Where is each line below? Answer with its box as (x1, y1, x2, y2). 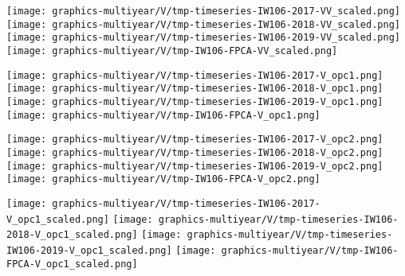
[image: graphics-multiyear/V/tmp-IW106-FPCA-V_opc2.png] (6, 173, 320, 185)
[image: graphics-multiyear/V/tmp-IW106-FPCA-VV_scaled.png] (6, 45, 338, 56)
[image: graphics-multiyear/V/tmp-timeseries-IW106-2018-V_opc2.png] (6, 146, 383, 158)
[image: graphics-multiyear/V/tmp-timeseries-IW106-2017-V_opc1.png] (6, 69, 383, 81)
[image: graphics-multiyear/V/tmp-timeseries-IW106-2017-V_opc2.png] (6, 134, 383, 146)
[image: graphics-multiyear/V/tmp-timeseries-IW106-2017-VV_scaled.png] (6, 6, 400, 17)
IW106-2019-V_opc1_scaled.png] (6, 244, 172, 256)
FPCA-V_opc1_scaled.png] (6, 258, 138, 270)
